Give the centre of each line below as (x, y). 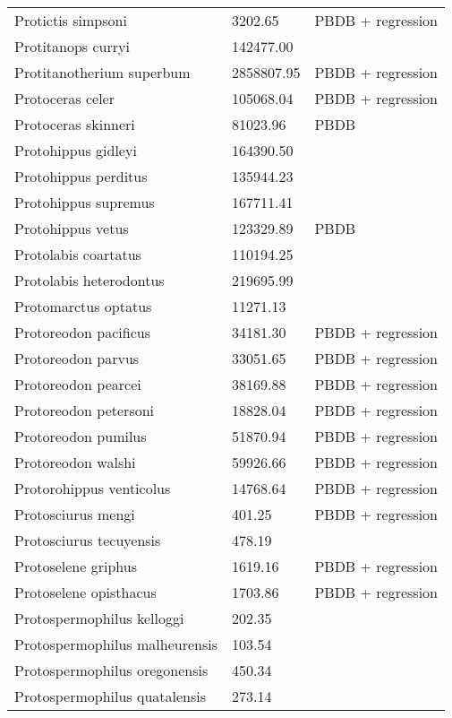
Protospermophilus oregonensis (111, 670)
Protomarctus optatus (83, 306)
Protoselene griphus (76, 566)
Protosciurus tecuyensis (88, 540)
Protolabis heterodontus (90, 280)
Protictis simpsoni (71, 20)
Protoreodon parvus (77, 358)
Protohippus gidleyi (76, 150)
